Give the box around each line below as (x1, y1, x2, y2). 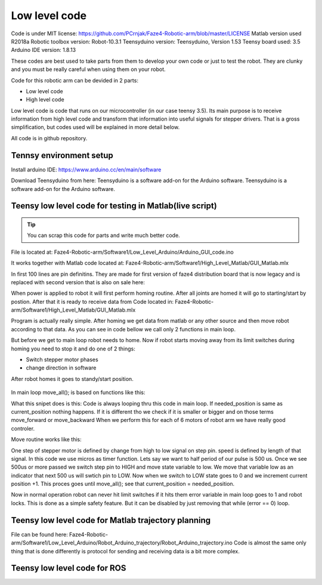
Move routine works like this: (11, 436, 82, 443)
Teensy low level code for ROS (11, 563, 126, 573)
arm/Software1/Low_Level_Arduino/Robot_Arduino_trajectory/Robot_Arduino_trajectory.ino (11, 539, 233, 546)
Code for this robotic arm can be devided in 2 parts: (11, 76, 138, 84)
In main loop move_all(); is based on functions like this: (11, 389, 145, 396)
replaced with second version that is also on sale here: (11, 278, 145, 286)
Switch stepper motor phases (26, 356, 98, 364)
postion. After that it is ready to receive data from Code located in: (11, 298, 174, 305)
